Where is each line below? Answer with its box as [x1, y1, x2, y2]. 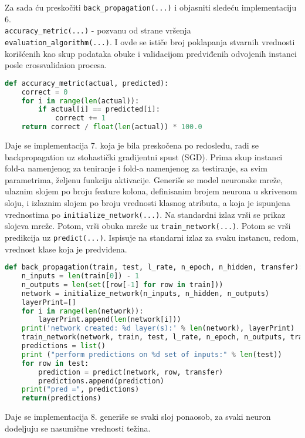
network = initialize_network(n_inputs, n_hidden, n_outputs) [21, 289, 270, 298]
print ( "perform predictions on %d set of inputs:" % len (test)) [21, 350, 282, 359]
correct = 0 [21, 87, 68, 96]
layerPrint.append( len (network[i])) [38, 315, 181, 324]
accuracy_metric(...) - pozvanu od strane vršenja [5, 24, 191, 36]
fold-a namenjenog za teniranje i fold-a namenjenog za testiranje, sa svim [5, 162, 267, 174]
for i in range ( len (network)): [21, 306, 144, 315]
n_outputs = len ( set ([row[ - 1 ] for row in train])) [21, 280, 223, 289]
